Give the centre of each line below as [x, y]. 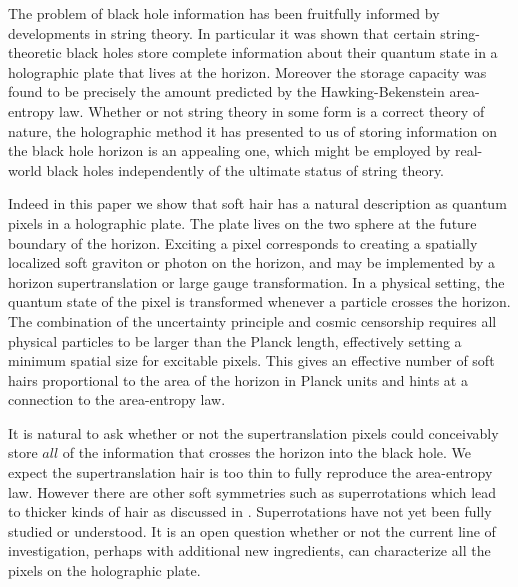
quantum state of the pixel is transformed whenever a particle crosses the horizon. [259, 301]
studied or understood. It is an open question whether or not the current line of [252, 530]
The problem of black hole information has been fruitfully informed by [224, 13]
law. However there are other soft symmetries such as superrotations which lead [252, 491]
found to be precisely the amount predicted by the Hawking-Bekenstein [226, 91]
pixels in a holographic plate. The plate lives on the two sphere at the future [242, 222]
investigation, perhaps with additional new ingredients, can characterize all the [249, 550]
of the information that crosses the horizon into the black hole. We [267, 452]
